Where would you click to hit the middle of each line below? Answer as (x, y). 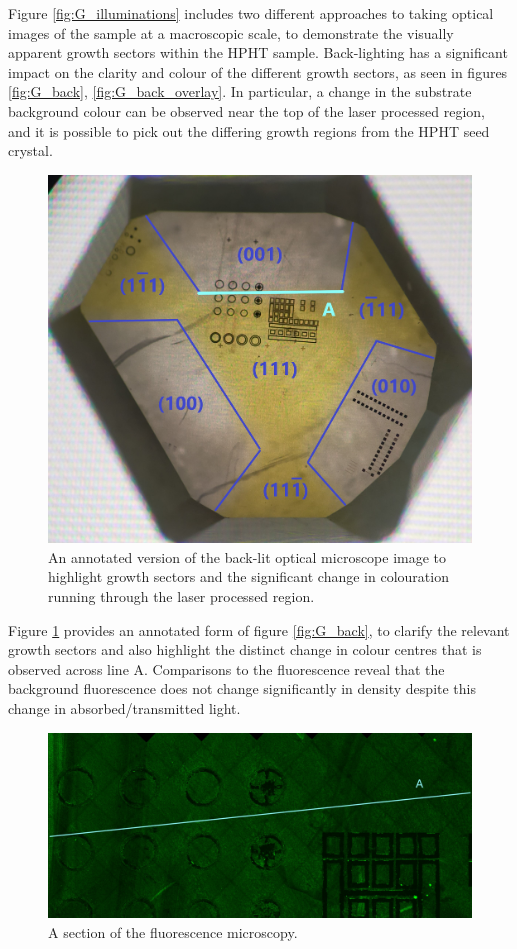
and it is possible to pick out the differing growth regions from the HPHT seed (249, 130)
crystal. (30, 150)
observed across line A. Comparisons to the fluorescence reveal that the (226, 668)
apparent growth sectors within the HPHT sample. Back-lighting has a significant (258, 52)
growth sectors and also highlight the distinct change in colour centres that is (245, 649)
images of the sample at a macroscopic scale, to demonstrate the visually (231, 32)
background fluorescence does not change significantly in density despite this (242, 688)
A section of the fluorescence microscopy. (173, 931)
